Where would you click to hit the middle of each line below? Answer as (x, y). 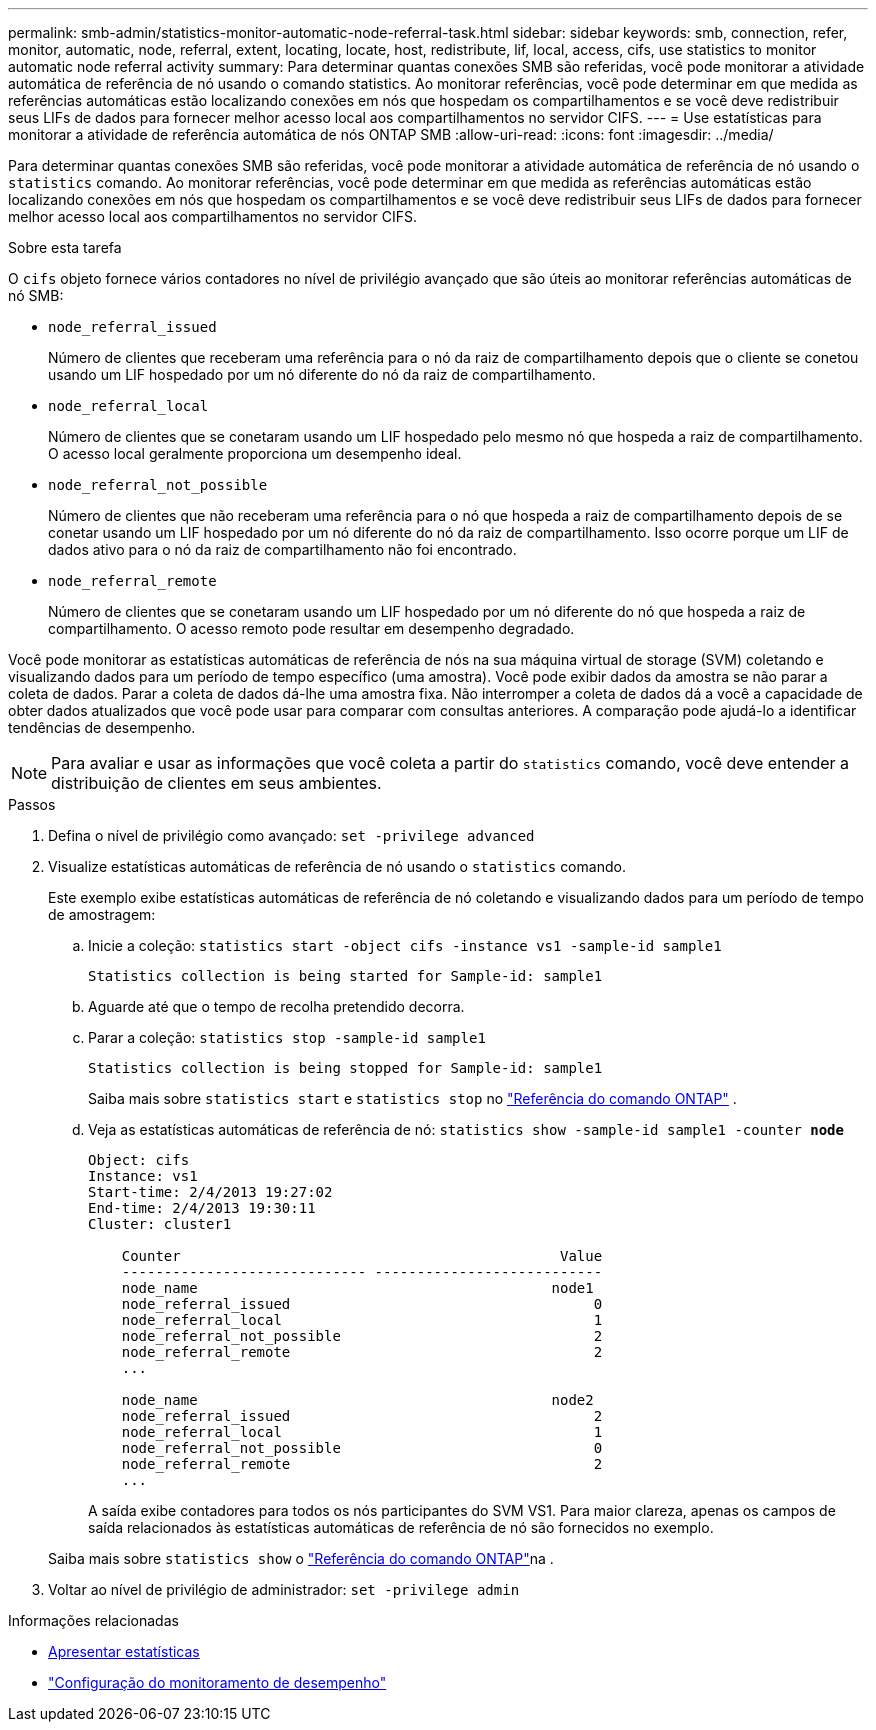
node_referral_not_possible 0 (362, 1448)
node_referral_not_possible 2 (362, 1336)
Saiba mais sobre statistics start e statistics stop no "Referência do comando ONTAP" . (412, 1098)
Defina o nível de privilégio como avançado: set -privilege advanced (291, 835)
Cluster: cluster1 (160, 1224)
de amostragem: (102, 914)
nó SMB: (36, 295)
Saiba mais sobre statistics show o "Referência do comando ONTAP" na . (301, 1558)
